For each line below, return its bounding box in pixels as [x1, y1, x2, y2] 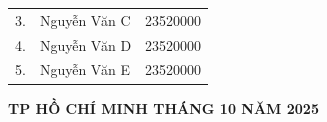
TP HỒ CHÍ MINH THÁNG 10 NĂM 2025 [8, 97, 319, 118]
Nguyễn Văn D [39, 34, 132, 55]
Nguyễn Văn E [39, 59, 130, 80]
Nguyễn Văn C [39, 9, 131, 30]
